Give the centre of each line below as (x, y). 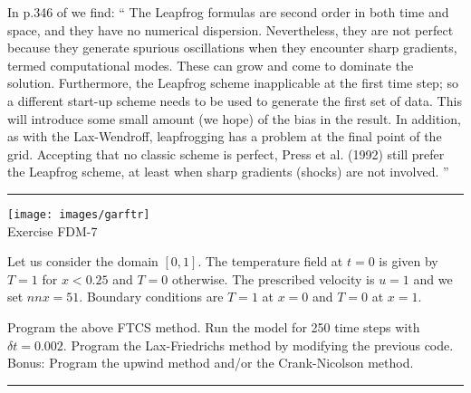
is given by (409, 261)
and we (433, 278)
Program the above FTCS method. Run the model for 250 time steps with (214, 326)
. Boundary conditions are (151, 297)
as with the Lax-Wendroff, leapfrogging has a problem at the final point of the (225, 136)
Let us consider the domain (83, 261)
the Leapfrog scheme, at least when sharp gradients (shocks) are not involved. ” (228, 172)
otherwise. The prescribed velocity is (273, 278)
